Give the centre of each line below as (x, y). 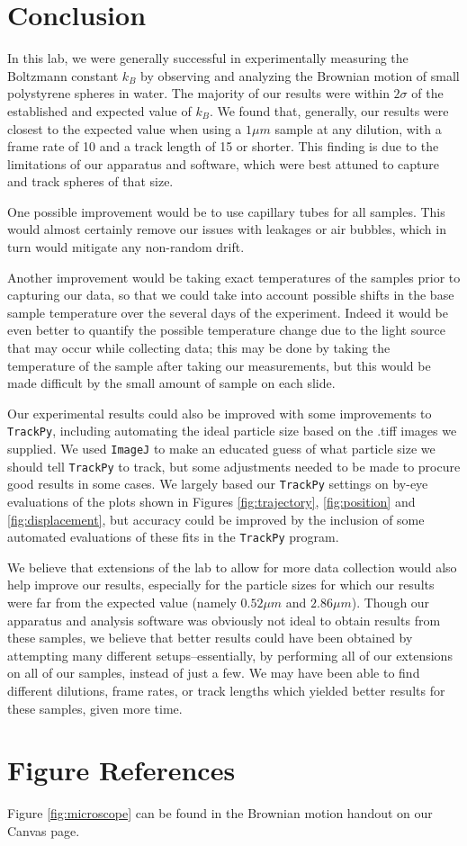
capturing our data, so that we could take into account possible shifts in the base (231, 295)
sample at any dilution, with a (358, 128)
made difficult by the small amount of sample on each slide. (171, 383)
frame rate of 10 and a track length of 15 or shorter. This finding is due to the (223, 146)
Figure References (121, 770)
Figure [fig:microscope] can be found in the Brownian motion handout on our (220, 813)
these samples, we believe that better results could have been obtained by (210, 638)
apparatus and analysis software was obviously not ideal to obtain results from (224, 620)
